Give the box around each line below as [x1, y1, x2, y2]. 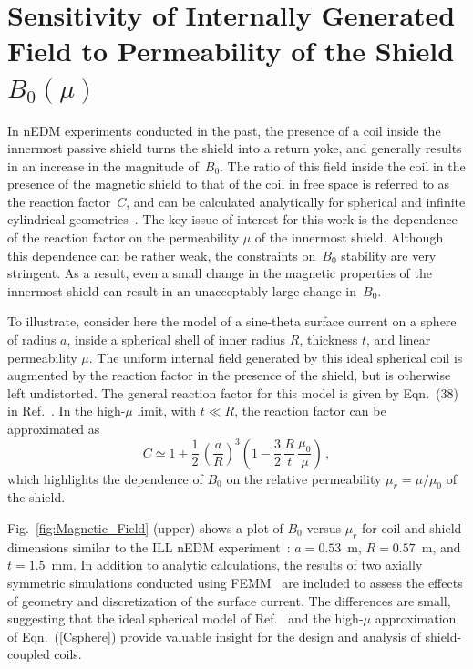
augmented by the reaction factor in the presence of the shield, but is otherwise [7, 365, 451, 385]
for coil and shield [361, 518, 462, 537]
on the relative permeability [226, 468, 382, 488]
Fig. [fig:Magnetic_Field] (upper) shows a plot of [7, 518, 283, 537]
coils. [54, 644, 82, 664]
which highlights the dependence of [7, 468, 203, 488]
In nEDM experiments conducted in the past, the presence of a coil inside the [7, 120, 441, 139]
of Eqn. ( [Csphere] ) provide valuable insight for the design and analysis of [7, 626, 421, 645]
